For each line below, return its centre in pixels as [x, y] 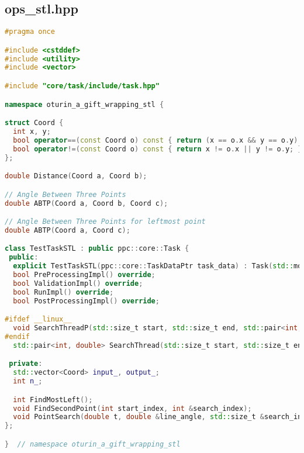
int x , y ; [32, 131]
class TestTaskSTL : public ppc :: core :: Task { [97, 249]
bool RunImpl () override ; [63, 292]
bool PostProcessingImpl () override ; [86, 301]
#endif [17, 336]
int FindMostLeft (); [53, 400]
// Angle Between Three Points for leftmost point [105, 222]
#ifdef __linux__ [38, 319]
